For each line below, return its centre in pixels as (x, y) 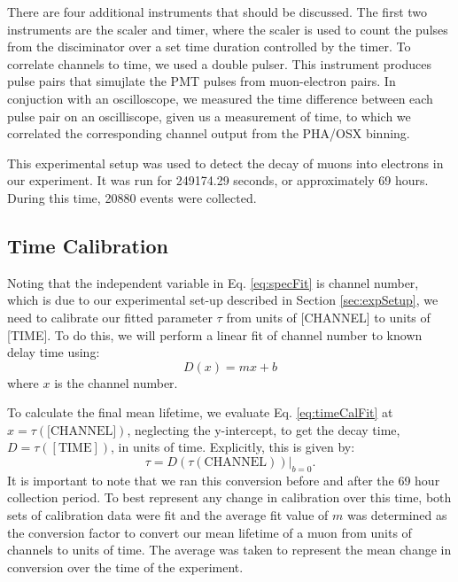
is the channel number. (116, 382)
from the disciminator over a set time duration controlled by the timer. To (209, 47)
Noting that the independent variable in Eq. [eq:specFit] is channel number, (213, 282)
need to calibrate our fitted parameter (110, 317)
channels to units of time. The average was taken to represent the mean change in (229, 550)
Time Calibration (88, 245)
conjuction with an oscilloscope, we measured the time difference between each (220, 98)
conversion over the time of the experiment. (125, 566)
